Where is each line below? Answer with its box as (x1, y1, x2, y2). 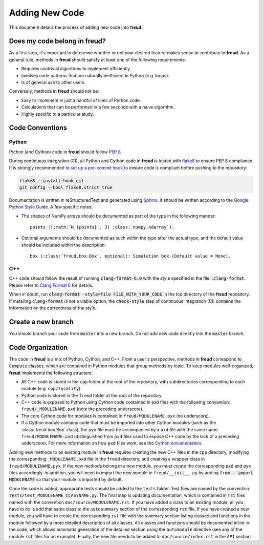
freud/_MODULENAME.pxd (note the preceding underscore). (21, 406, 144, 412)
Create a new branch (9, 317, 74, 326)
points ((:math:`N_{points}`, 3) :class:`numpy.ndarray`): (30, 225, 175, 230)
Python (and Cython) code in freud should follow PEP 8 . (9, 149, 122, 155)
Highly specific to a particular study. (21, 111, 94, 117)
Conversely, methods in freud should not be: (9, 88, 100, 94)
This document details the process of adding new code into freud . (9, 24, 143, 30)
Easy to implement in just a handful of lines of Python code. (21, 97, 141, 103)
